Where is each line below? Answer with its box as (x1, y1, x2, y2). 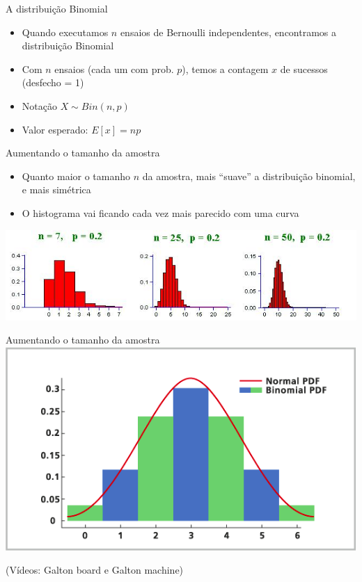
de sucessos (280, 61, 328, 76)
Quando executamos (22, 24, 109, 39)
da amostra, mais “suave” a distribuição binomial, (142, 168, 356, 183)
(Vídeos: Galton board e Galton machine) (6, 563, 184, 577)
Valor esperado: (22, 122, 88, 136)
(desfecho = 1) (22, 75, 84, 90)
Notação (22, 98, 57, 113)
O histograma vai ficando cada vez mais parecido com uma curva (22, 205, 299, 220)
